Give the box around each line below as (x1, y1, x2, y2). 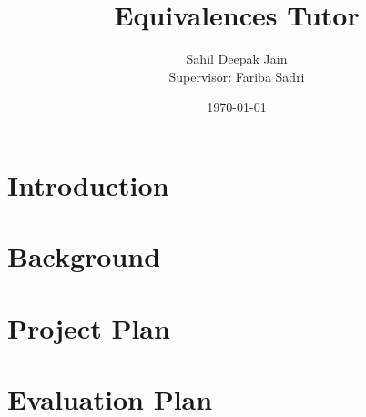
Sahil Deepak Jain (186, 49, 288, 68)
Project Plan (7, 309, 170, 346)
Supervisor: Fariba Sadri (168, 66, 305, 86)
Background (7, 238, 161, 275)
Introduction (7, 166, 169, 203)
